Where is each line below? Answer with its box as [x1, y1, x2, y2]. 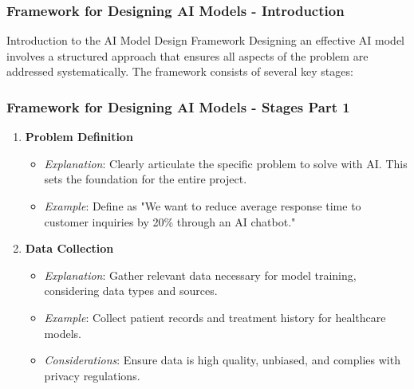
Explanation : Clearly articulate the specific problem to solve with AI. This [44, 155, 408, 171]
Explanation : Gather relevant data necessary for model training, [44, 266, 357, 283]
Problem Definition [25, 128, 133, 145]
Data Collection [25, 240, 114, 257]
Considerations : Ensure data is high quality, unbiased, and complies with [44, 352, 400, 368]
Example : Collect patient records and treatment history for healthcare [44, 308, 386, 325]
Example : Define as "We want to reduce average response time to [44, 198, 361, 214]
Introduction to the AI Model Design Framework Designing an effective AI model [6, 32, 405, 49]
